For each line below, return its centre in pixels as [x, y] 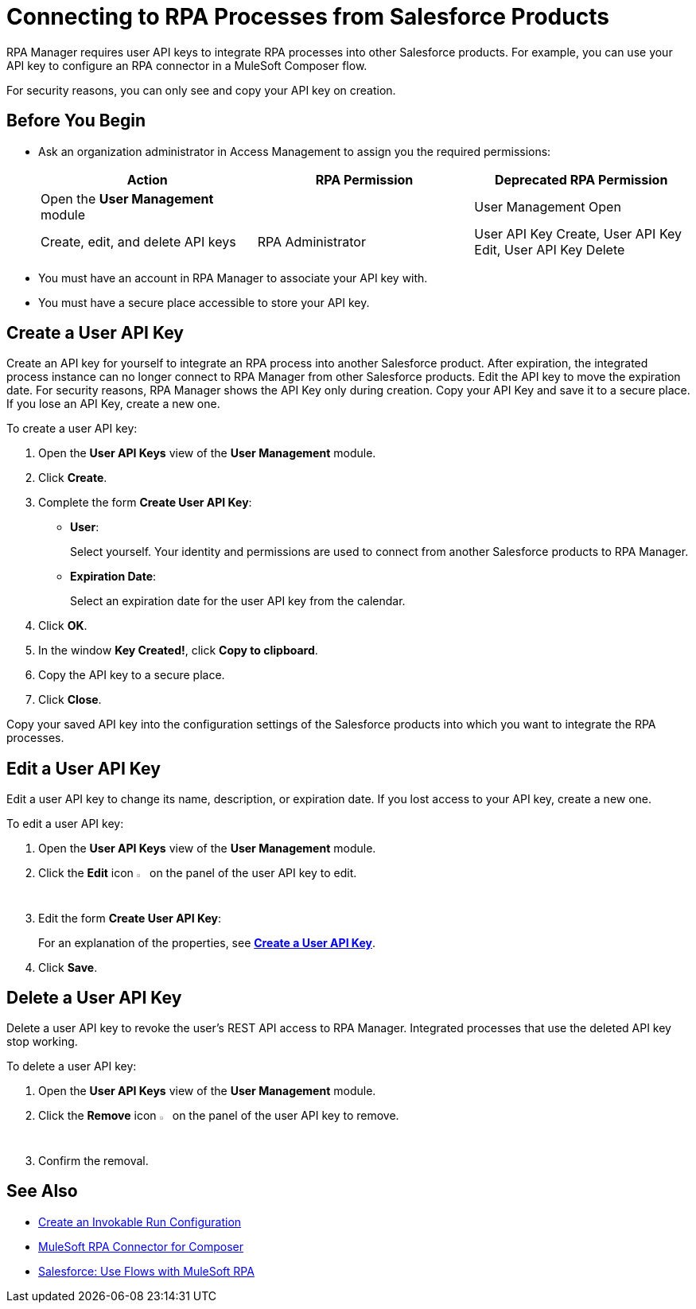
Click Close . [70, 700]
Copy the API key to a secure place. [132, 675]
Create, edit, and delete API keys [138, 241]
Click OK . [63, 626]
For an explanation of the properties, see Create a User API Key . [207, 942]
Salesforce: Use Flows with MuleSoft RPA [146, 1271]
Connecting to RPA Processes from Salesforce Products [308, 17]
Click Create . [73, 478]
